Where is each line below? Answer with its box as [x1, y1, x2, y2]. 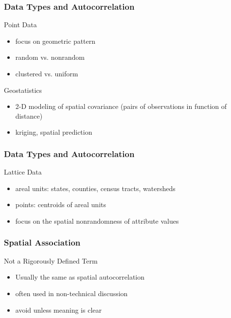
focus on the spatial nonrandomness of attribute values [15, 215, 179, 226]
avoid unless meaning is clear [15, 304, 102, 315]
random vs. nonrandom [15, 52, 85, 62]
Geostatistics [4, 85, 42, 95]
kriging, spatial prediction [15, 127, 92, 137]
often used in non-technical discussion [15, 288, 128, 298]
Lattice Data [4, 167, 42, 177]
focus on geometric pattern [15, 35, 96, 46]
